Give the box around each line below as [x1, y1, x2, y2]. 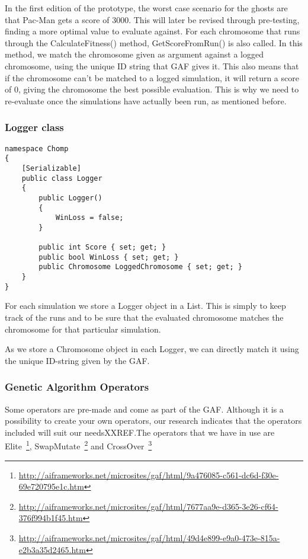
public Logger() [38, 193, 102, 202]
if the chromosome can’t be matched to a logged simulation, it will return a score [5, 71, 299, 84]
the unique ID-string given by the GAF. [5, 354, 150, 366]
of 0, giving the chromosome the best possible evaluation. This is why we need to [5, 83, 299, 95]
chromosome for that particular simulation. [5, 322, 161, 335]
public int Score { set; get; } [38, 243, 166, 252]
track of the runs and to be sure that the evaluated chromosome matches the [5, 311, 284, 323]
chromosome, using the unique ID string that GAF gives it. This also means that [5, 59, 299, 72]
